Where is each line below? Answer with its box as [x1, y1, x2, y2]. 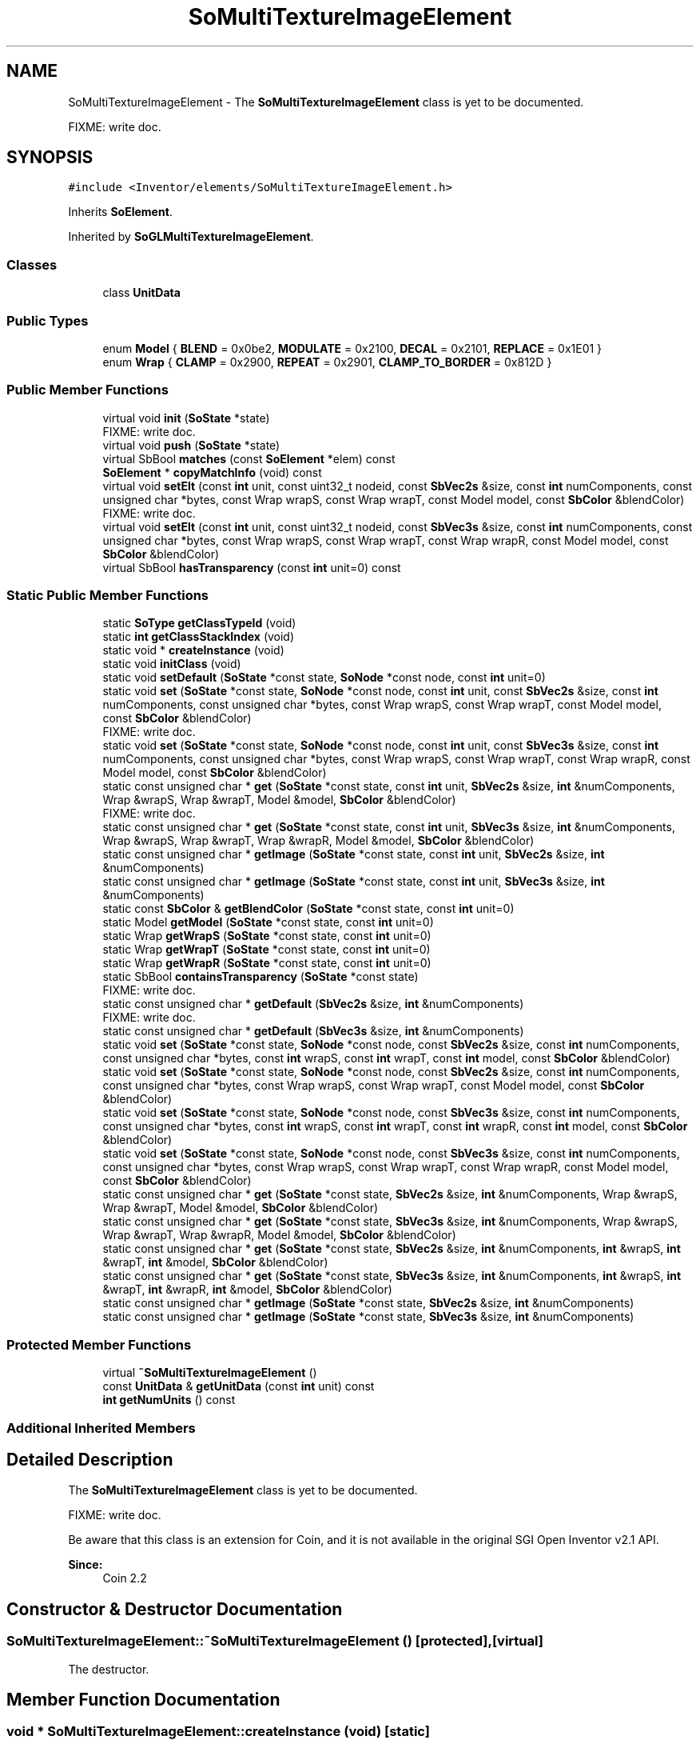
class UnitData [102, 286, 181, 300]
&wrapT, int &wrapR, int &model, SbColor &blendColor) [102, 1282, 392, 1297]
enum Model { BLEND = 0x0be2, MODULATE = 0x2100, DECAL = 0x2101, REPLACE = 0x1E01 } [102, 341, 603, 355]
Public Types [6, 312, 89, 329]
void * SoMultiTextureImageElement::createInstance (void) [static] [6, 1723, 430, 1740]
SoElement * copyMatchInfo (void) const [102, 465, 322, 479]
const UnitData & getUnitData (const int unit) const [102, 1379, 375, 1394]
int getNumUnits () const [102, 1393, 236, 1407]
